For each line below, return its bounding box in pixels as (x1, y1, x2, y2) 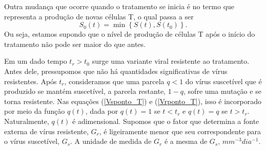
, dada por (85, 106, 118, 116)
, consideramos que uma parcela (64, 76, 165, 86)
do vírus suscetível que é (185, 76, 262, 86)
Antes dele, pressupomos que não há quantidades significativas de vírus (4, 65, 228, 76)
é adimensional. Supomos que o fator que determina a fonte (72, 115, 259, 126)
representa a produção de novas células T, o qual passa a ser (4, 11, 194, 21)
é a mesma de (164, 136, 208, 146)
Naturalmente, (4, 115, 49, 126)
